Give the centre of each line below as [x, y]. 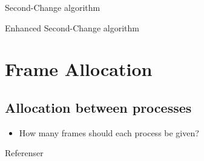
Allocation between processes [98, 107]
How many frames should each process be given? [109, 132]
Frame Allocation [79, 69]
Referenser [24, 153]
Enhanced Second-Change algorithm [72, 27]
